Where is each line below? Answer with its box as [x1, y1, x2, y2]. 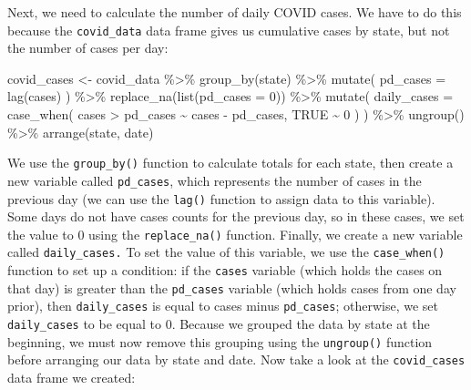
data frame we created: [7, 368, 136, 387]
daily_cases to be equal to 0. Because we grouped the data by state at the [7, 314, 430, 334]
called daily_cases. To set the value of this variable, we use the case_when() [7, 242, 445, 262]
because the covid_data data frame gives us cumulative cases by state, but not [7, 20, 450, 39]
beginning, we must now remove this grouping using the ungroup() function [7, 332, 433, 351]
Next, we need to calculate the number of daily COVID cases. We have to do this [7, 3, 462, 21]
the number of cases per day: [7, 38, 169, 57]
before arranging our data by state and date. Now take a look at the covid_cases [7, 350, 466, 369]
